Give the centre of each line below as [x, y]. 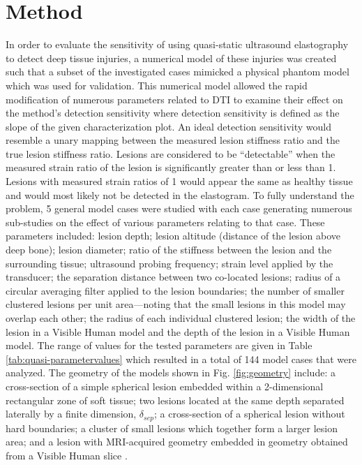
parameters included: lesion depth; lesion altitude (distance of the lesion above [173, 236]
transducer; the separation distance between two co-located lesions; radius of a [173, 277]
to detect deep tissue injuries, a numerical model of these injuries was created [171, 58]
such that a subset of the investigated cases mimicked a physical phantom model [178, 72]
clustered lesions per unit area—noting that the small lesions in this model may [176, 304]
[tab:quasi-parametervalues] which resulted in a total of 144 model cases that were [181, 359]
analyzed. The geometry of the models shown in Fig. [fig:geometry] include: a [171, 372]
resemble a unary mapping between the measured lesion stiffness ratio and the [173, 140]
